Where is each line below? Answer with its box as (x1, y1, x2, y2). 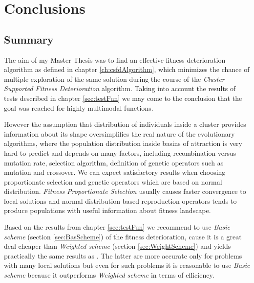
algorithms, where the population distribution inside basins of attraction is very (4, 138, 242, 148)
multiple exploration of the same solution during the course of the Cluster (4, 73, 225, 84)
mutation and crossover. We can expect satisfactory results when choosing (4, 167, 226, 177)
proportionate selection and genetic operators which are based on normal (4, 176, 222, 187)
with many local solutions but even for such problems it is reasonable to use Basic (4, 260, 250, 270)
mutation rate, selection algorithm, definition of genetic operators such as (4, 157, 224, 167)
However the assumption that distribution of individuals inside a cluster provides (4, 119, 246, 129)
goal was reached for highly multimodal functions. (4, 102, 153, 113)
